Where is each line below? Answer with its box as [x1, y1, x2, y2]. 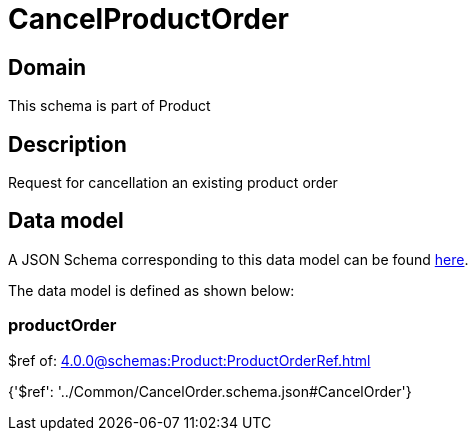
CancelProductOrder [8, 2, 290, 36]
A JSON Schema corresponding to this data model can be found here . [8, 250, 469, 268]
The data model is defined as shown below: [8, 281, 295, 299]
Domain [8, 54, 87, 80]
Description [8, 131, 127, 157]
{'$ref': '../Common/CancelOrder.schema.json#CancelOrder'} [8, 382, 412, 400]
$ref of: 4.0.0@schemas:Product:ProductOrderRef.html [8, 351, 371, 369]
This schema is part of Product [8, 97, 211, 115]
